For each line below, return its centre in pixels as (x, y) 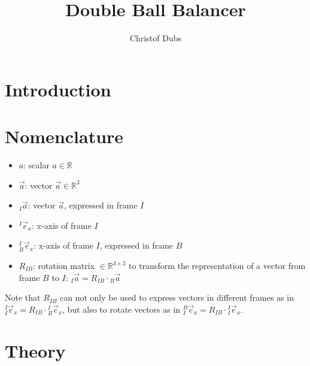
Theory (35, 350)
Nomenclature (64, 136)
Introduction (58, 89)
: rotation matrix (64, 265)
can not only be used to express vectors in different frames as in (177, 297)
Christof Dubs (156, 38)
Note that (23, 297)
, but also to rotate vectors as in (121, 309)
